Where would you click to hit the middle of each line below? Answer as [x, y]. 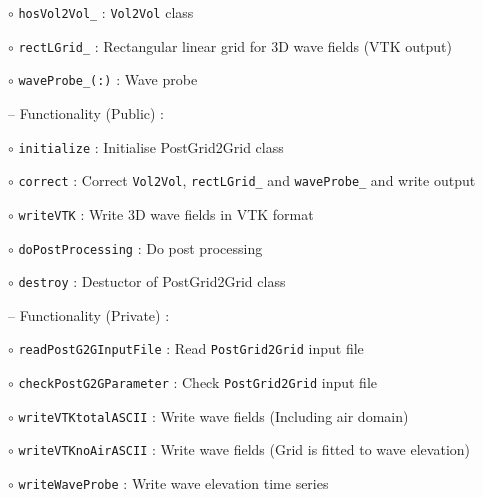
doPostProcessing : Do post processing [140, 247]
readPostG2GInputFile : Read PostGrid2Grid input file [191, 348]
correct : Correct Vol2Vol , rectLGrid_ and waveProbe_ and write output [247, 180]
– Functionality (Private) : [89, 314]
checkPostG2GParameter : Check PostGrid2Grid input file [197, 382]
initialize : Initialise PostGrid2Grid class [151, 146]
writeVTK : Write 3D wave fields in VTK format [166, 213]
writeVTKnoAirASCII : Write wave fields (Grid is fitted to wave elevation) [244, 449]
